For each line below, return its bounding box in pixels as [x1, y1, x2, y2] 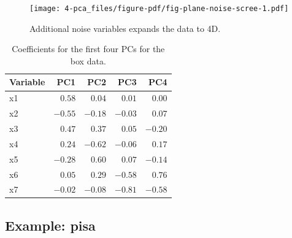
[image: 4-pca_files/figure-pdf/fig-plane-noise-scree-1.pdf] [29, 4, 289, 13]
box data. [70, 54, 106, 67]
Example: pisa [5, 215, 96, 234]
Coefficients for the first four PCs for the [12, 42, 165, 55]
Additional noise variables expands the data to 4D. [29, 21, 221, 34]
